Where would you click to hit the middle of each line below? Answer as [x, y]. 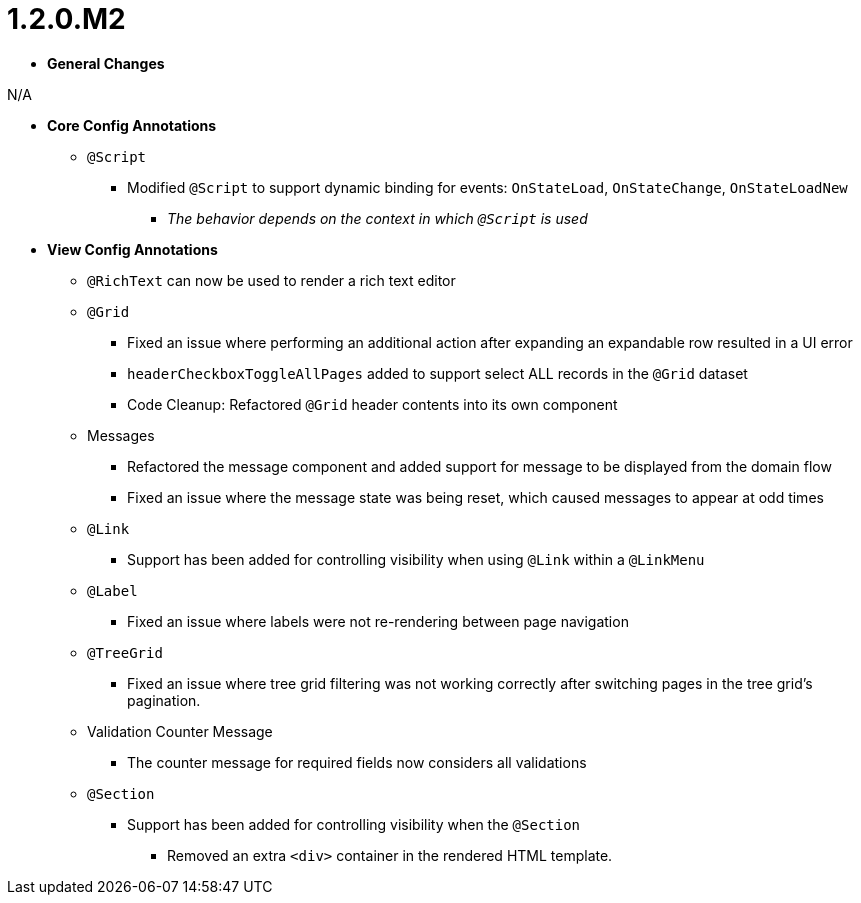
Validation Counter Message [180, 731]
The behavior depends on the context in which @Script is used [377, 218]
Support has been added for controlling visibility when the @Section [354, 824]
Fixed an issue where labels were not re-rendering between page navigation [378, 621]
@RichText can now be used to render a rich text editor [271, 280]
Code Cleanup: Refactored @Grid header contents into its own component [372, 404]
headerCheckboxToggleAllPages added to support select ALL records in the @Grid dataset [437, 373]
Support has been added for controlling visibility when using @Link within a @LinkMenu [416, 559]
